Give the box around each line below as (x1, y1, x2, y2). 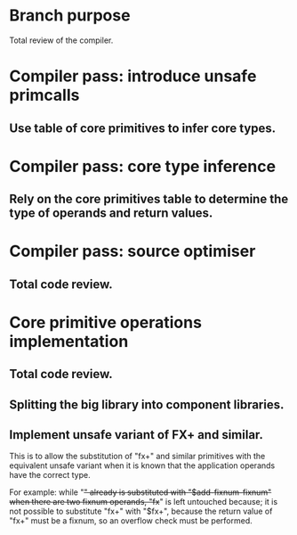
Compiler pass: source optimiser (9, 242, 256, 261)
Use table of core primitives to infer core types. (9, 120, 277, 136)
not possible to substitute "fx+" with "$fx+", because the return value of (9, 506, 273, 517)
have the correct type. (9, 470, 91, 481)
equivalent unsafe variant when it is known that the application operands (9, 460, 276, 471)
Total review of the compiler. (9, 35, 114, 45)
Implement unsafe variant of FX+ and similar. (9, 427, 264, 442)
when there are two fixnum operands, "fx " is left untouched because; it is (9, 497, 278, 507)
